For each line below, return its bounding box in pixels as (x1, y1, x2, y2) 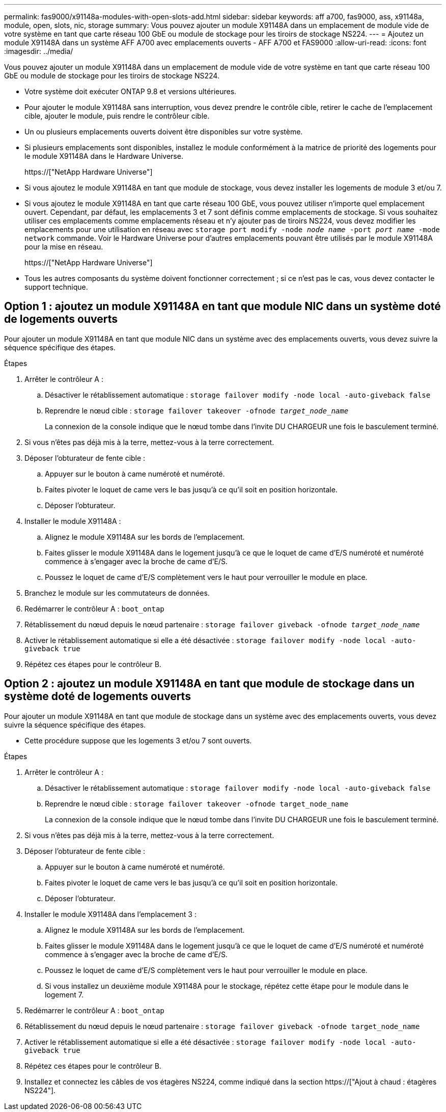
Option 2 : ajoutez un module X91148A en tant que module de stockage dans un (4, 677, 415, 690)
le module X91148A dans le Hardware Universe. (24, 152, 183, 160)
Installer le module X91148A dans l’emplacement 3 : (24, 909, 197, 919)
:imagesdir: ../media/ (4, 47, 73, 55)
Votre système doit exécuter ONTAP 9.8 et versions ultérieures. (24, 87, 237, 96)
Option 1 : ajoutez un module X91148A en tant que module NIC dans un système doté (4, 300, 441, 313)
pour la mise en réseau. (24, 242, 103, 251)
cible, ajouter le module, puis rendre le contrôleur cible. (24, 112, 210, 120)
